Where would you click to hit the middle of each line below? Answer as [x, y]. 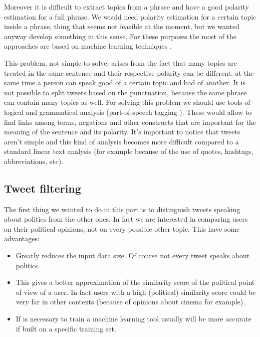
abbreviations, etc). [34, 161]
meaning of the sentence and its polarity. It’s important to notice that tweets [122, 132]
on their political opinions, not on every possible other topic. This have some [122, 228]
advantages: [22, 238]
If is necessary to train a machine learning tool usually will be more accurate [134, 319]
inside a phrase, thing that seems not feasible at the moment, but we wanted [122, 26]
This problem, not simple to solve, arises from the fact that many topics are [120, 62]
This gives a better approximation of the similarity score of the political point [135, 282]
